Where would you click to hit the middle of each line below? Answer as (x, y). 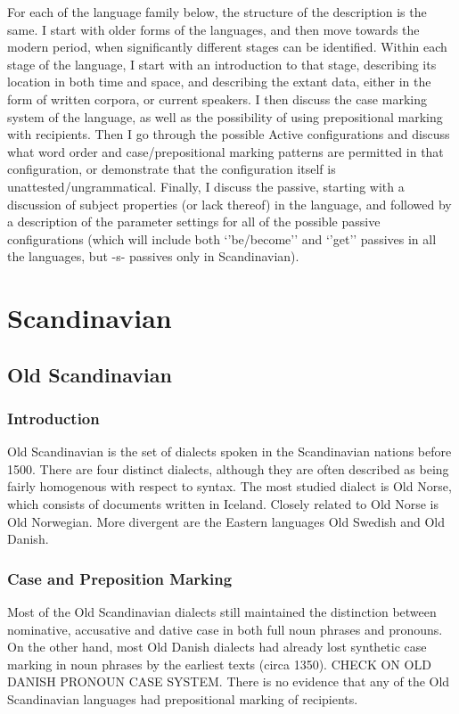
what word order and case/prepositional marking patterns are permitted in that (225, 151)
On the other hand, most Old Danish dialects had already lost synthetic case (217, 647)
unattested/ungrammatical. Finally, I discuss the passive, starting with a (206, 186)
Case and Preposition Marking (120, 578)
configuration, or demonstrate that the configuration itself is (172, 169)
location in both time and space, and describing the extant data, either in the (219, 82)
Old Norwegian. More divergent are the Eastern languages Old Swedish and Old (226, 521)
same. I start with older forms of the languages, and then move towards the (213, 29)
